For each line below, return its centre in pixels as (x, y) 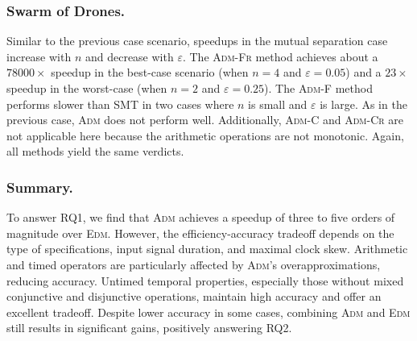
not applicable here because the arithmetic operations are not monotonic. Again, (205, 135)
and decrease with (129, 56)
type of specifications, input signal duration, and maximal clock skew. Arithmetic (207, 249)
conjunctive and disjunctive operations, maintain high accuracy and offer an (194, 296)
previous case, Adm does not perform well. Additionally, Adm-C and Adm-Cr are (205, 120)
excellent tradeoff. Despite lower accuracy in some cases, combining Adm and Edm (208, 312)
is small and (278, 104)
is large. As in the (363, 104)
